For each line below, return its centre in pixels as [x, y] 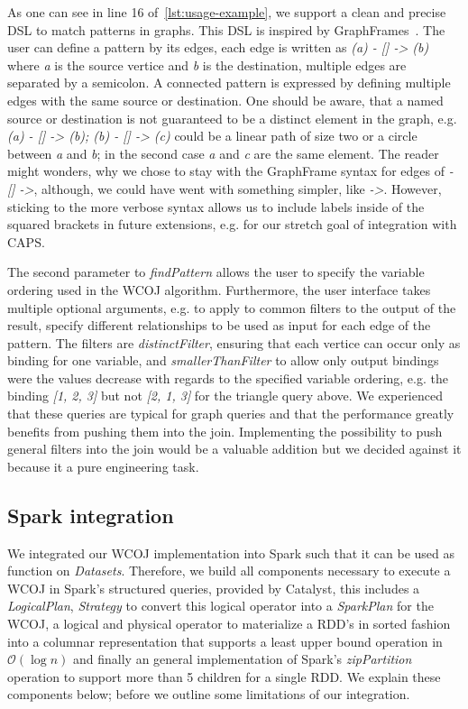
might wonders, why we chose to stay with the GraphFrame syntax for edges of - [230, 171]
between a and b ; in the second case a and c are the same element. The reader [223, 153]
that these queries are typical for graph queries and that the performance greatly [231, 414]
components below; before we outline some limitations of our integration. [209, 694]
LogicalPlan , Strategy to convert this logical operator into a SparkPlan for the [220, 606]
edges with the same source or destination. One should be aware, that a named [225, 100]
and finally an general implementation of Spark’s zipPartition [242, 659]
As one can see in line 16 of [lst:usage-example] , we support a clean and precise [227, 12]
